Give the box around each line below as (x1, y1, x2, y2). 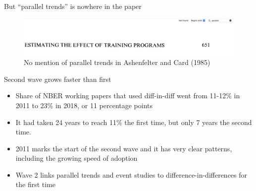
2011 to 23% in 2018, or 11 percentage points (15, 100, 153, 110)
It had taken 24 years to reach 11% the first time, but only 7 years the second (15, 117, 252, 127)
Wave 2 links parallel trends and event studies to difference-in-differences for (15, 169, 248, 180)
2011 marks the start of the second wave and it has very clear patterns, (15, 143, 232, 153)
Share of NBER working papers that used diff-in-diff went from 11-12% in (15, 90, 240, 101)
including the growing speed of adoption (15, 153, 138, 163)
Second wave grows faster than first (4, 73, 111, 84)
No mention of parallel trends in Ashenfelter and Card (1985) (24, 57, 210, 67)
